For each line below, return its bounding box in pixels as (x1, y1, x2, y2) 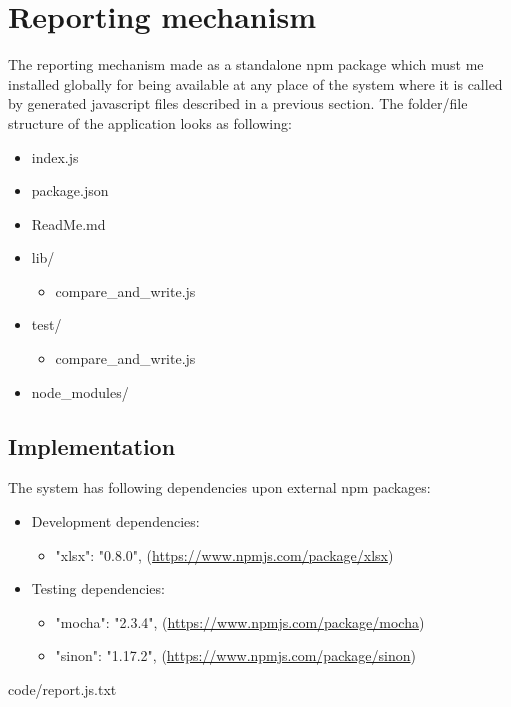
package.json (31, 180, 109, 201)
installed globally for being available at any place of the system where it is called (8, 73, 503, 94)
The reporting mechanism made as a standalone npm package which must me (8, 54, 484, 75)
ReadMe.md (31, 213, 106, 234)
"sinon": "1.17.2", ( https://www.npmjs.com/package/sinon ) (55, 645, 416, 666)
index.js (31, 146, 79, 167)
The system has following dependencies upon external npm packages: (8, 477, 431, 498)
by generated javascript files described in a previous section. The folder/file (8, 93, 468, 114)
